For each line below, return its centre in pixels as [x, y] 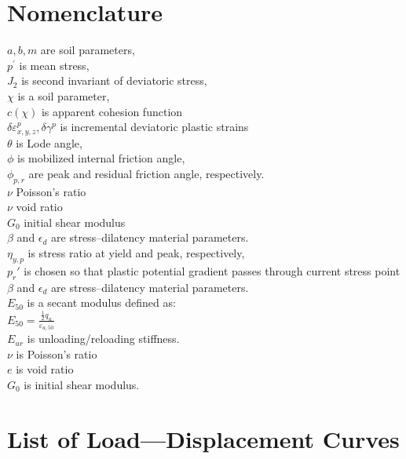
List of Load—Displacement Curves [203, 438]
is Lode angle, [49, 142]
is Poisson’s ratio [57, 353]
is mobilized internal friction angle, [101, 158]
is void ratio [45, 369]
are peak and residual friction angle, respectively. [146, 173]
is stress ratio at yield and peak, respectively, [136, 252]
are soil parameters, [88, 50]
